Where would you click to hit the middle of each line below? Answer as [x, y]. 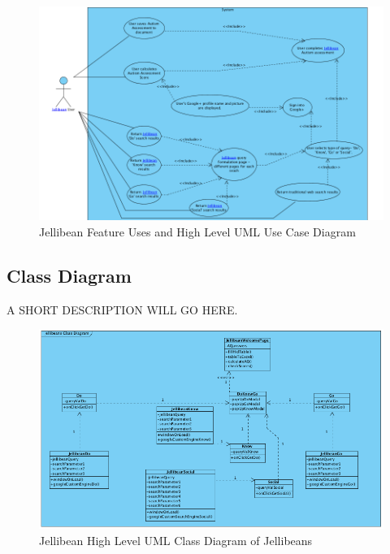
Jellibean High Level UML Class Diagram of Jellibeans [176, 540]
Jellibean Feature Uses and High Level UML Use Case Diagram [197, 232]
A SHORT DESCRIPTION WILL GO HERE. [122, 309]
